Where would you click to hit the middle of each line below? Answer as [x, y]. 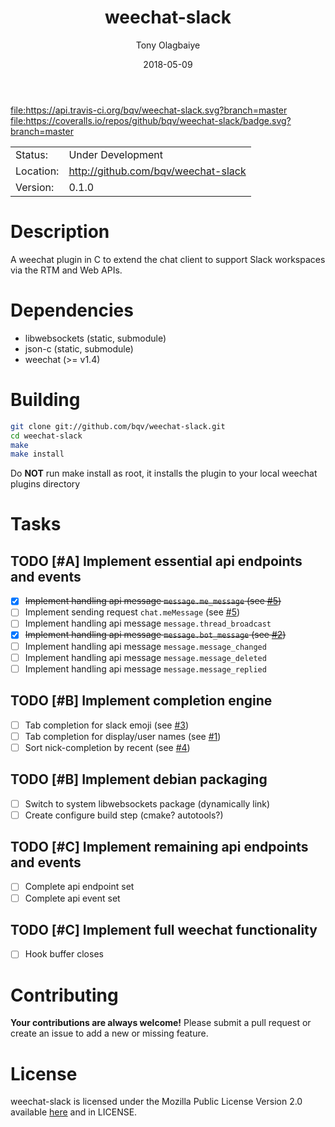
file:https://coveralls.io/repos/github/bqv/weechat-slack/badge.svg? [151, 120]
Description [60, 232]
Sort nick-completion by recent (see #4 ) [107, 747]
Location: [37, 171]
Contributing [64, 995]
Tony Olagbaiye [168, 45]
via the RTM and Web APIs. [66, 270]
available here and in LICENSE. [74, 1112]
